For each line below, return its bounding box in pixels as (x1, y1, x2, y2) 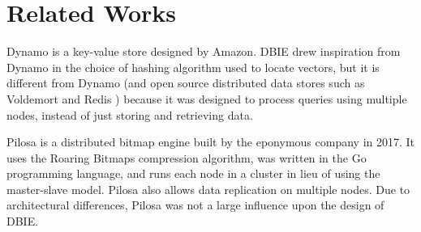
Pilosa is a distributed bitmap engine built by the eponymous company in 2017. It (6, 133, 415, 150)
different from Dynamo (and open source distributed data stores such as (6, 74, 365, 91)
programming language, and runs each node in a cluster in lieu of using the (6, 165, 380, 182)
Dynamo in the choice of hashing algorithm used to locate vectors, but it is (6, 58, 380, 75)
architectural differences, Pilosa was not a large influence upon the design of (6, 196, 384, 213)
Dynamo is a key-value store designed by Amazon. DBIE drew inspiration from (6, 43, 401, 60)
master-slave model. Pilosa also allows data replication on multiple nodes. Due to (6, 180, 410, 197)
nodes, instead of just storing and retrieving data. (6, 106, 253, 123)
